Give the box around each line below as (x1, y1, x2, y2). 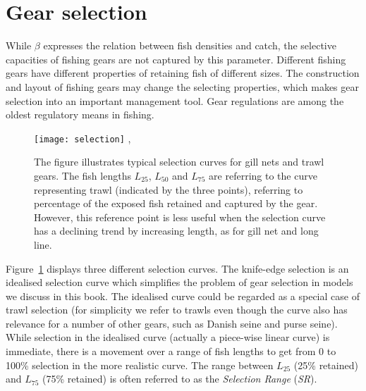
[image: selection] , (34, 130, 131, 145)
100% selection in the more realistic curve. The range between (6, 357, 274, 372)
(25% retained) (293, 357, 358, 372)
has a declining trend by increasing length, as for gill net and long (34, 223, 319, 238)
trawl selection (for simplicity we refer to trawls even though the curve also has (6, 302, 348, 317)
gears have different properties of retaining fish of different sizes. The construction (6, 66, 360, 80)
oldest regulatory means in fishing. (6, 107, 154, 122)
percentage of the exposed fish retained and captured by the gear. (34, 196, 318, 211)
